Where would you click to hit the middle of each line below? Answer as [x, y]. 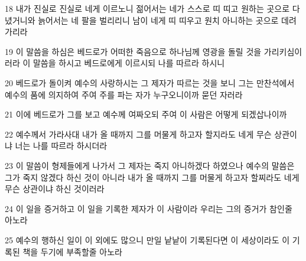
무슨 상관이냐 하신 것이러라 [55, 189]
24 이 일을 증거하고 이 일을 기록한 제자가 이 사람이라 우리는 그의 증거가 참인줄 [149, 208]
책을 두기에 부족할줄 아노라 [72, 251]
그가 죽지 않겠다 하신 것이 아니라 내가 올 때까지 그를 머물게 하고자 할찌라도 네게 [152, 177]
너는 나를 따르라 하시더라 [61, 146]
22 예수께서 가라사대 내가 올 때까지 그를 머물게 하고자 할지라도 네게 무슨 [138, 134]
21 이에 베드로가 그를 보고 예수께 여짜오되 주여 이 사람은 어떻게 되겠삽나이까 [146, 114]
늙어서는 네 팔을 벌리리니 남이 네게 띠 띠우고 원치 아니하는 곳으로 [158, 20]
